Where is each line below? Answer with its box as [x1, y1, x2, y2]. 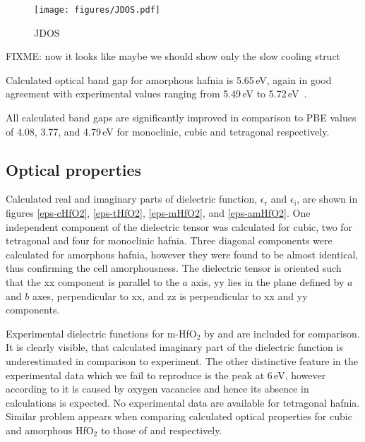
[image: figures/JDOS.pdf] [34, 5, 160, 15]
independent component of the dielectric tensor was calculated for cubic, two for [6, 219, 353, 234]
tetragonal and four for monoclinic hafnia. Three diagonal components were [6, 233, 333, 248]
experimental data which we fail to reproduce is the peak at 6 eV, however [6, 367, 326, 382]
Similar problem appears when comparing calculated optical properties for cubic [6, 409, 352, 424]
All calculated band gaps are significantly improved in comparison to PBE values [6, 110, 357, 125]
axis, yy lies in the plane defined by [191, 274, 345, 289]
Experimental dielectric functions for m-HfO [6, 325, 197, 340]
